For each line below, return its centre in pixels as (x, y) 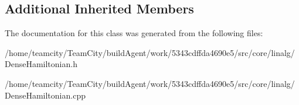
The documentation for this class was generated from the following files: (134, 33)
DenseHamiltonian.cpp (45, 95)
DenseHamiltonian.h (41, 64)
